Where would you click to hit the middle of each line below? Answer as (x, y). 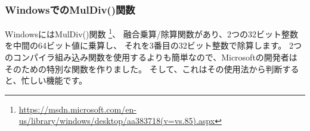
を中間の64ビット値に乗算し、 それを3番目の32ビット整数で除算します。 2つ (153, 45)
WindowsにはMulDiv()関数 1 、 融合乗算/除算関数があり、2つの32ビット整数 (152, 33)
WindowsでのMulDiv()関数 (70, 9)
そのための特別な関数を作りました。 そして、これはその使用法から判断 (144, 68)
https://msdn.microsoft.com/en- (77, 109)
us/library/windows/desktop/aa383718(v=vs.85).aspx (117, 121)
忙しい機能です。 (54, 80)
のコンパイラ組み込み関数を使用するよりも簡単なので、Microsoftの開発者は (151, 57)
